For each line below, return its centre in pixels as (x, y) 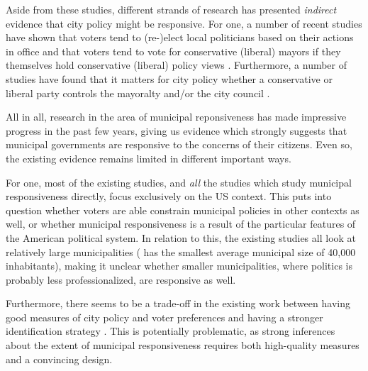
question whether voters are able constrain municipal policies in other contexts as (183, 210)
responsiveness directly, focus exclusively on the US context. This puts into (169, 196)
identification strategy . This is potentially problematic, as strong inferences (171, 331)
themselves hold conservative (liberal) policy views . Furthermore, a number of (177, 65)
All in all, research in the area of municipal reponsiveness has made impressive (176, 117)
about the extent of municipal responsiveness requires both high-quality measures (183, 345)
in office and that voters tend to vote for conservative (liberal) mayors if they (173, 51)
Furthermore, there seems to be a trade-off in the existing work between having (178, 303)
